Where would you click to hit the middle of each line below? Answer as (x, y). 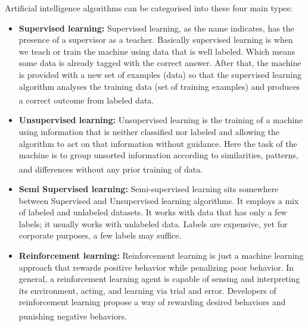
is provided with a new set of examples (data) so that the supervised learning (160, 74)
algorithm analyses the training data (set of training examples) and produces (159, 86)
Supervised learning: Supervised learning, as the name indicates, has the (156, 28)
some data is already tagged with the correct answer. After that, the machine (160, 63)
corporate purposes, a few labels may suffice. (100, 235)
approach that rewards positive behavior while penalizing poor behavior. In (156, 267)
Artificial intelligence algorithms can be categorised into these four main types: (149, 8)
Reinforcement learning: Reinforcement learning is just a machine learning (161, 255)
